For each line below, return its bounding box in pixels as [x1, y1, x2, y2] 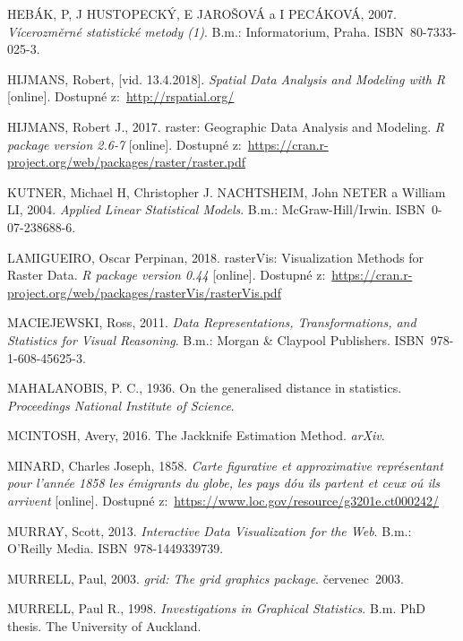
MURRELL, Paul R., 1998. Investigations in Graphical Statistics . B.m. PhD [7, 599, 425, 618]
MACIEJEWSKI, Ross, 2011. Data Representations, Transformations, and [7, 313, 416, 332]
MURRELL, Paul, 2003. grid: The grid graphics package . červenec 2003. [7, 568, 404, 587]
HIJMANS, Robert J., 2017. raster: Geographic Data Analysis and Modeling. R [7, 117, 444, 135]
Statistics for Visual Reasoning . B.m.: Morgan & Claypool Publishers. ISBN [7, 330, 424, 349]
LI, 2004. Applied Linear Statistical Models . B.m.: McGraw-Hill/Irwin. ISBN [7, 200, 425, 219]
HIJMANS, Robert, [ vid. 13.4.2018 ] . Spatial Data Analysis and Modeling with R [7, 69, 446, 88]
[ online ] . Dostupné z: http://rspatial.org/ [7, 87, 235, 106]
